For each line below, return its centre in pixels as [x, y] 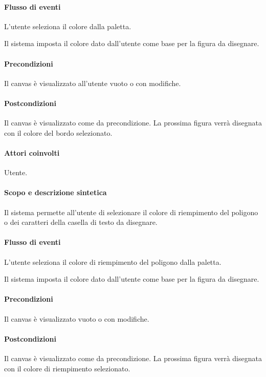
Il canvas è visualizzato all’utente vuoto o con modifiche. [93, 83]
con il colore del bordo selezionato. [58, 132]
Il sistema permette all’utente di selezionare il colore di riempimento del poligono [131, 212]
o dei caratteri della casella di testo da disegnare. [81, 222]
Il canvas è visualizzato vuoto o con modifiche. [77, 318]
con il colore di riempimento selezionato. [67, 368]
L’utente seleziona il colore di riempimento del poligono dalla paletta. [113, 261]
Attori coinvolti [32, 152]
